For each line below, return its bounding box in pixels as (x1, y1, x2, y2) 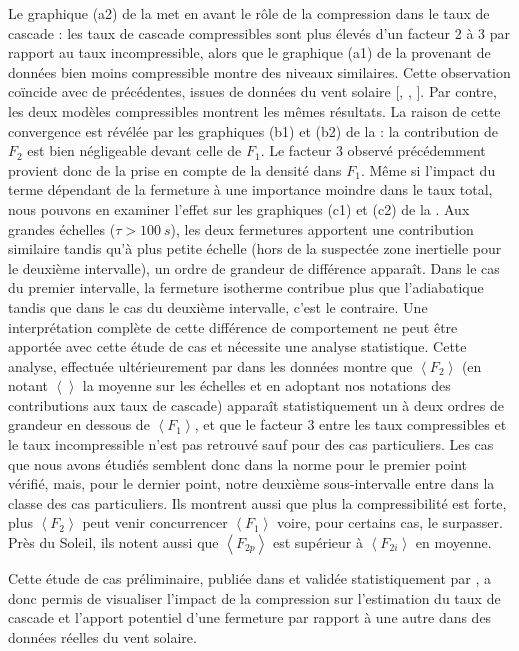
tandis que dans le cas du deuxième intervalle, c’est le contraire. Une (8, 296, 428, 317)
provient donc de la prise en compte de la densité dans (8, 159, 342, 180)
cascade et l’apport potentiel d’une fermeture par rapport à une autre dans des (8, 607, 492, 628)
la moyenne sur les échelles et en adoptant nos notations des (82, 375, 451, 396)
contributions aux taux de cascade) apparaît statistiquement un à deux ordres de (8, 394, 505, 415)
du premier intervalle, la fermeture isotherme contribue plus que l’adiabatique (8, 277, 484, 298)
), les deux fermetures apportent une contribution (170, 218, 474, 239)
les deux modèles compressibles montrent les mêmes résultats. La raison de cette (8, 100, 501, 121)
